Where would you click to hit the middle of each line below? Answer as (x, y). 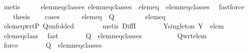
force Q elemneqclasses (53, 45)
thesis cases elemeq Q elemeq (89, 16)
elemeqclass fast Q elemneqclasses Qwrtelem (105, 35)
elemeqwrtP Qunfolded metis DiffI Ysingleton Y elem (114, 26)
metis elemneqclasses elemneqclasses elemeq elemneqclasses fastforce (124, 6)
